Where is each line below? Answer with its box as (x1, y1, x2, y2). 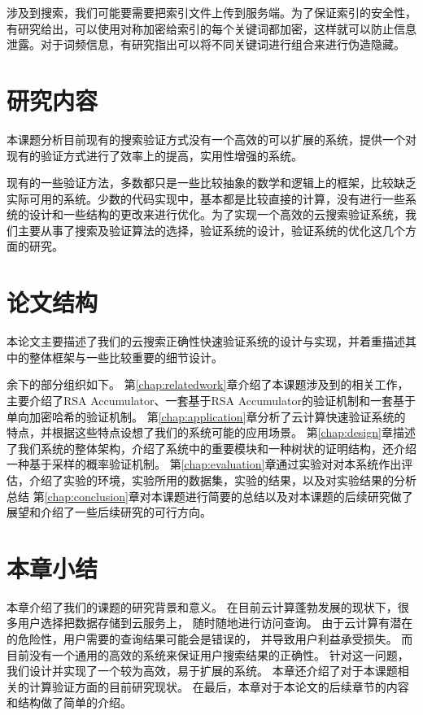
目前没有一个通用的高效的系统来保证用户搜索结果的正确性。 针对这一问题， (7, 646, 409, 663)
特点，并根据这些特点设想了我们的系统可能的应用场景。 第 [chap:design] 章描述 (7, 424, 416, 441)
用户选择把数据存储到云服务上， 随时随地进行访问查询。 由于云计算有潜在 (17, 614, 413, 631)
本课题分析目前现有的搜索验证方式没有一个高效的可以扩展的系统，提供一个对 (7, 130, 416, 147)
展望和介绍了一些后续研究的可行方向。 (7, 504, 211, 521)
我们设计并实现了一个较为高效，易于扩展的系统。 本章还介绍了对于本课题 (7, 662, 398, 679)
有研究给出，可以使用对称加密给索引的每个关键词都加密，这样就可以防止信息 (7, 20, 416, 37)
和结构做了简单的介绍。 (7, 694, 132, 711)
